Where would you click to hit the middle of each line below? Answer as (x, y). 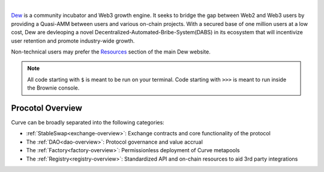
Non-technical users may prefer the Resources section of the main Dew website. (111, 52)
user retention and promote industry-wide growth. (73, 41)
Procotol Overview (46, 108)
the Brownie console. (53, 88)
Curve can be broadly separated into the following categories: (88, 123)
